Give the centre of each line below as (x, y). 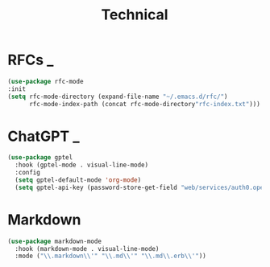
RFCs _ (31, 60)
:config (28, 173)
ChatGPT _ (44, 136)
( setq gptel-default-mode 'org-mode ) (78, 180)
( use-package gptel (40, 158)
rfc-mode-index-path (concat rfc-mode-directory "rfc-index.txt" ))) (145, 104)
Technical (135, 15)
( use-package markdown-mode (55, 241)
